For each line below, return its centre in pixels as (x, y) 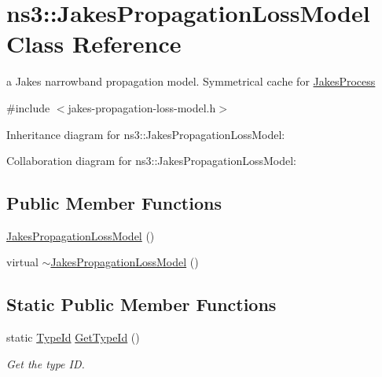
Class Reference (94, 44)
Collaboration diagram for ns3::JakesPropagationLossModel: (151, 161)
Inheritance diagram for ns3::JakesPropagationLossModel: (146, 134)
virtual (22, 262)
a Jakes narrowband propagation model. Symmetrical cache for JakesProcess (191, 81)
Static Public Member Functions (141, 304)
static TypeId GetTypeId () (73, 337)
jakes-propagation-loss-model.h (142, 107)
